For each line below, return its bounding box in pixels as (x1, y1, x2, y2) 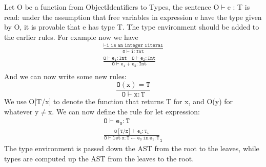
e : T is (227, 2, 250, 12)
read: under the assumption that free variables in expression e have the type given (4, 11, 262, 22)
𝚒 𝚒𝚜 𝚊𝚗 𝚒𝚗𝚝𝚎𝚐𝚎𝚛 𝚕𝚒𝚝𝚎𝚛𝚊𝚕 (106, 43, 163, 49)
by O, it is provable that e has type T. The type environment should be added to (4, 21, 259, 32)
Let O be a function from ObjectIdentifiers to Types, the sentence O (4, 2, 219, 12)
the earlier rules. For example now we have (4, 31, 138, 42)
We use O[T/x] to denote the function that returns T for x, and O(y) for (4, 96, 233, 107)
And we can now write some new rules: (4, 70, 127, 81)
